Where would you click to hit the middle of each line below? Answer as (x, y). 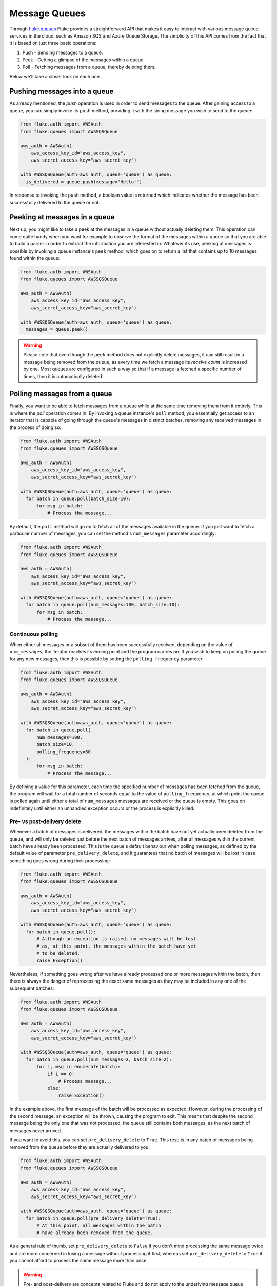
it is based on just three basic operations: (53, 43)
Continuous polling (34, 634)
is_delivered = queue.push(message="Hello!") (84, 182)
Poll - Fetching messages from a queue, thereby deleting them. (89, 67)
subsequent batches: (32, 988)
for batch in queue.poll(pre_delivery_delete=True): (93, 1218)
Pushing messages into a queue (62, 91)
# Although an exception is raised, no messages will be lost (116, 939)
